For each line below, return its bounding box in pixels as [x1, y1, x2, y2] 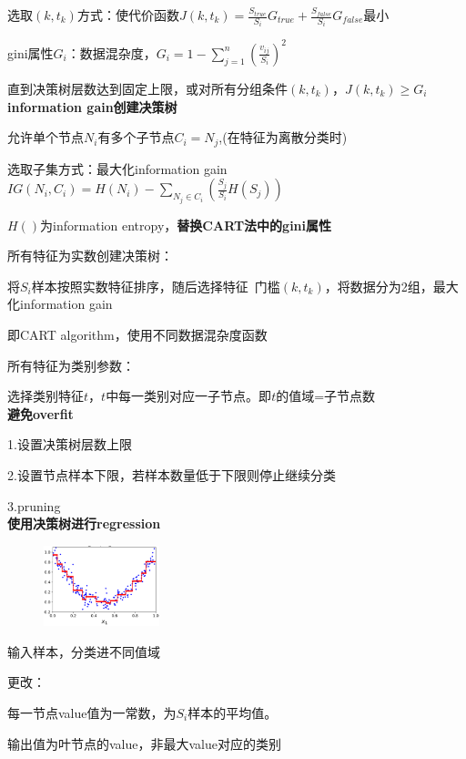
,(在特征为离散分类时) [218, 128, 348, 147]
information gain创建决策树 [7, 97, 177, 116]
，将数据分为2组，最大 [324, 276, 459, 295]
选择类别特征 [7, 386, 84, 405]
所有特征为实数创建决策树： [7, 246, 173, 265]
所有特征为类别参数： [7, 355, 135, 374]
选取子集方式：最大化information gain [7, 159, 228, 178]
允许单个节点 [7, 128, 84, 147]
